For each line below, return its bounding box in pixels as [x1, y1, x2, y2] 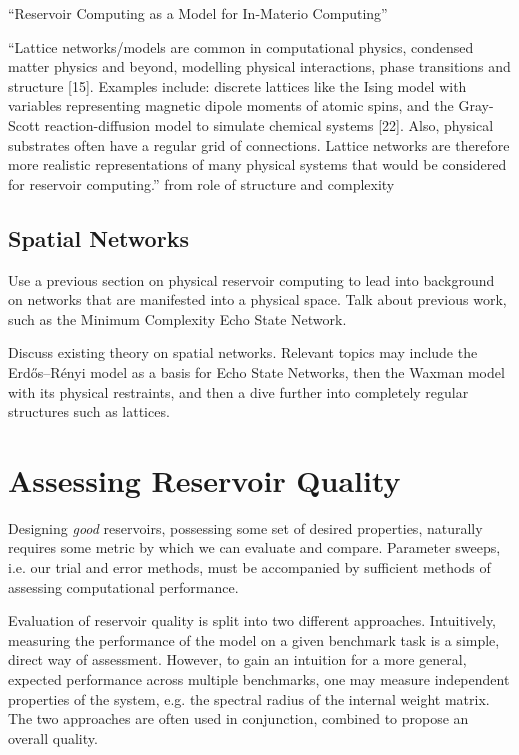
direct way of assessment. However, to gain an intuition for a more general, [8, 649, 467, 670]
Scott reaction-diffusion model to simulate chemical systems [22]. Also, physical [8, 114, 494, 135]
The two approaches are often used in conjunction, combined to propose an [8, 708, 469, 729]
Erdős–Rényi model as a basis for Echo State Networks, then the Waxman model [8, 361, 505, 382]
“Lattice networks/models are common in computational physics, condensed [8, 36, 474, 57]
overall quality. [8, 727, 98, 748]
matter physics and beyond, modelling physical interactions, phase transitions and [8, 56, 511, 77]
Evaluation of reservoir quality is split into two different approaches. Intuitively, [8, 610, 497, 631]
